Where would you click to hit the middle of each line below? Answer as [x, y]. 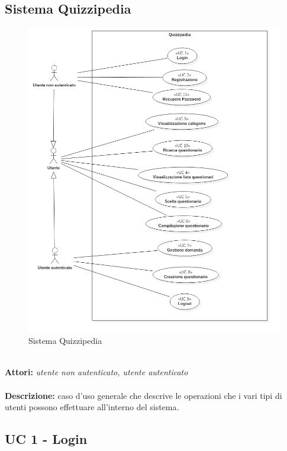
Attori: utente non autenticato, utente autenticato [96, 372]
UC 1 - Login [46, 439]
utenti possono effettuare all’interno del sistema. [92, 407]
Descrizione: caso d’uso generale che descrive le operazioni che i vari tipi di [143, 395]
